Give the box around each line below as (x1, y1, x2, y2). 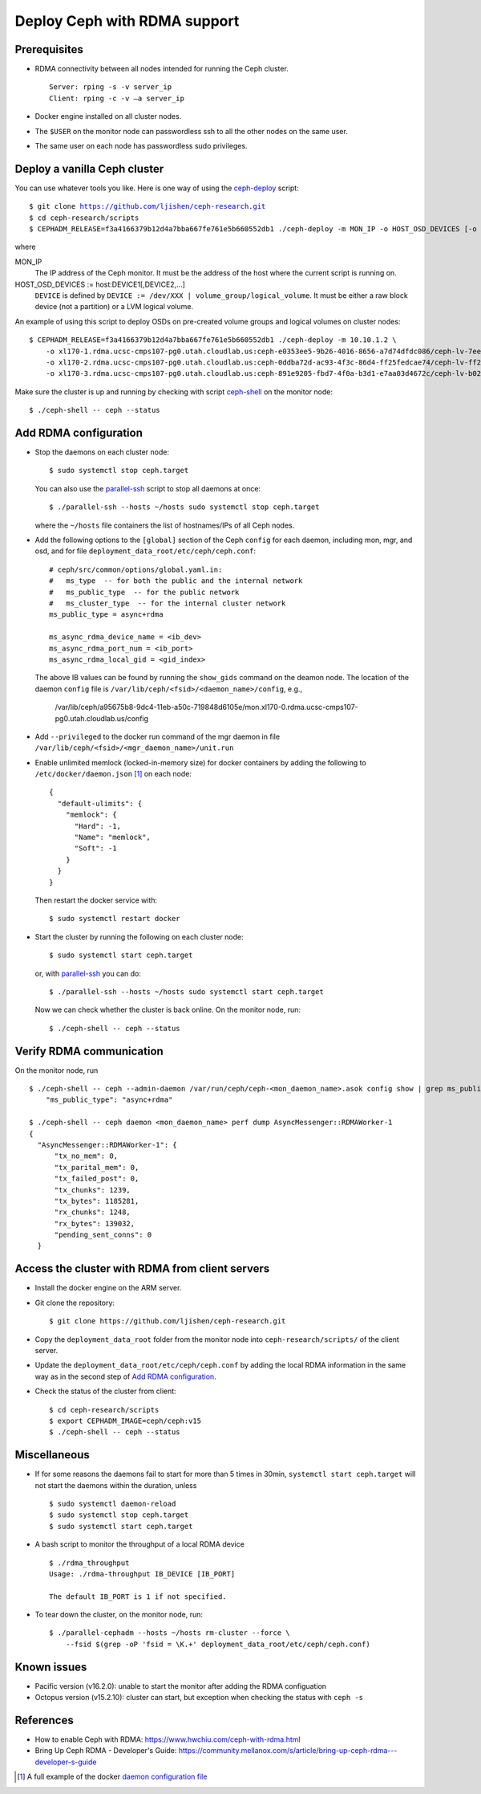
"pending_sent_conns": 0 (54, 1230, 152, 1240)
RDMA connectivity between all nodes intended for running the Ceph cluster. (34, 64, 289, 74)
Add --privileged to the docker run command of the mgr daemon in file (34, 732, 281, 741)
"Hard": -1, (74, 822, 122, 830)
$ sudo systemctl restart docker (49, 914, 180, 924)
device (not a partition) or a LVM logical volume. (34, 302, 194, 312)
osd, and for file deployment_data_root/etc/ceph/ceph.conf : (34, 546, 257, 556)
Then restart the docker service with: (34, 895, 158, 905)
